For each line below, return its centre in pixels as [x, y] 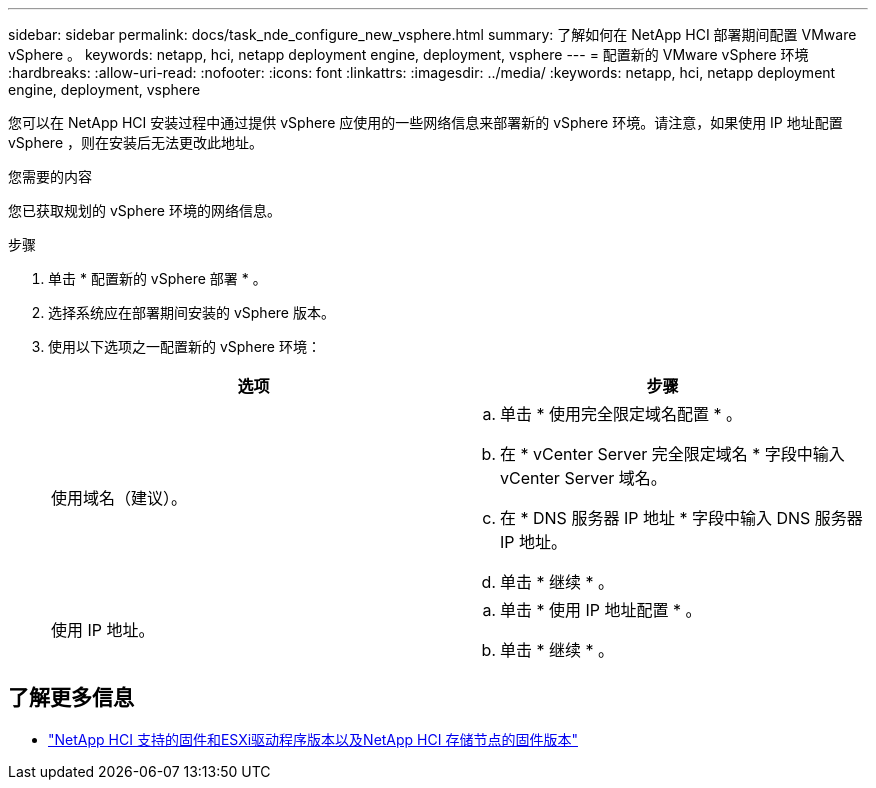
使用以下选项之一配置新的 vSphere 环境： [184, 346]
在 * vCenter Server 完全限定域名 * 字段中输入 [672, 454]
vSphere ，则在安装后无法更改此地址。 [136, 142]
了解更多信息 [71, 698]
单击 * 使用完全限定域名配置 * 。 [621, 414]
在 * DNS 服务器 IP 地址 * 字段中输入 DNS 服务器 [681, 518]
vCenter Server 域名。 [583, 478]
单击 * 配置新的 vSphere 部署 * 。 [157, 278]
